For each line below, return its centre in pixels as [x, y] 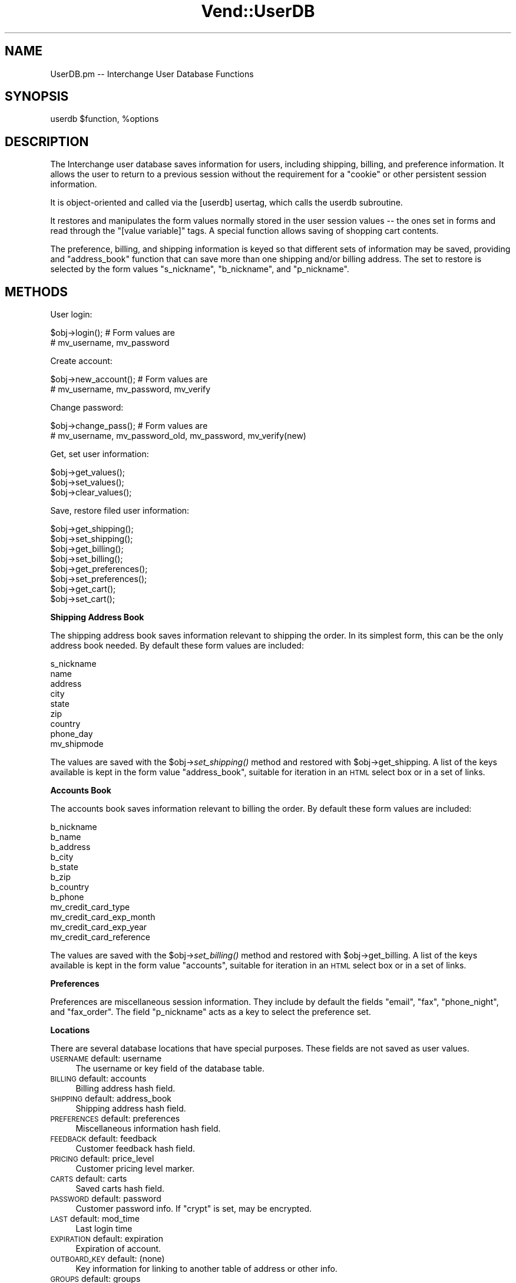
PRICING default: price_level [102, 1159]
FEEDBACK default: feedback [104, 1139]
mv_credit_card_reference [100, 937]
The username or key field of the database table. [170, 1069]
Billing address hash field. [125, 1089]
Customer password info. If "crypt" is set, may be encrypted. [194, 1209]
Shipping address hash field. [131, 1109]
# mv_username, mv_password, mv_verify [130, 389]
